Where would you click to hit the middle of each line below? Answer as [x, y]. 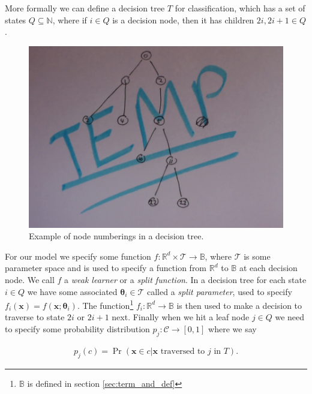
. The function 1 [105, 304]
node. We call [30, 279]
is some [257, 256]
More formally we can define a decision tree [85, 8]
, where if [70, 19]
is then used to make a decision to [239, 305]
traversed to [183, 351]
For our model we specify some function [78, 256]
